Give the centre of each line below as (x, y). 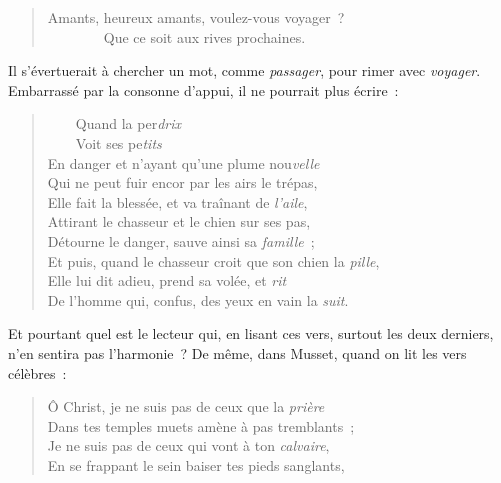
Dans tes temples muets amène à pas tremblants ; (201, 425)
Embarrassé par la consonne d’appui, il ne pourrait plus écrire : (203, 89)
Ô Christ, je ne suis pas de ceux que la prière (186, 406)
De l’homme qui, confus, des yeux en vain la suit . (198, 299)
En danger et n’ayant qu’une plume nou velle (183, 162)
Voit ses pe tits (118, 142)
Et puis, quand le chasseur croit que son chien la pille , (213, 260)
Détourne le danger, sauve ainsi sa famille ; (181, 240)
